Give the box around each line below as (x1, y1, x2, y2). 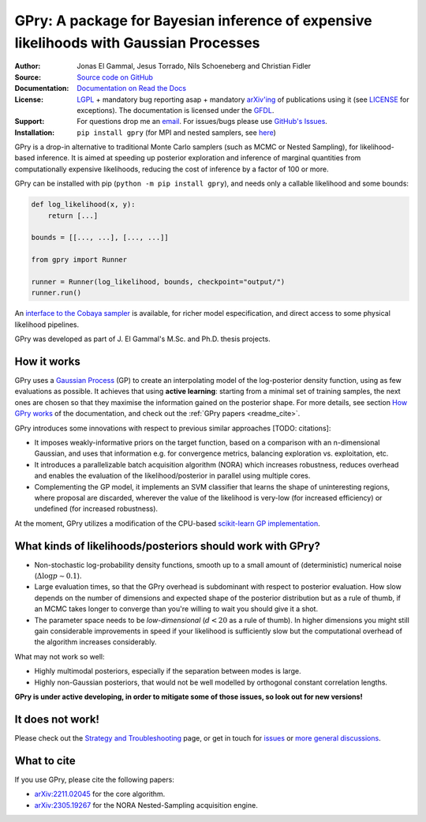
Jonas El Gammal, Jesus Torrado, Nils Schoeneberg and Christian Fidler (77, 62, 312, 71)
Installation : (14, 127, 55, 137)
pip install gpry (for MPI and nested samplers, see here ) (77, 127, 276, 137)
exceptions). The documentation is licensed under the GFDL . (77, 105, 275, 114)
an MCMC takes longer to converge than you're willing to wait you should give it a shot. (34, 604, 319, 614)
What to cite (14, 754, 77, 768)
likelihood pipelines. (14, 320, 80, 329)
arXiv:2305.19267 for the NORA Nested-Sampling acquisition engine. (34, 800, 258, 809)
